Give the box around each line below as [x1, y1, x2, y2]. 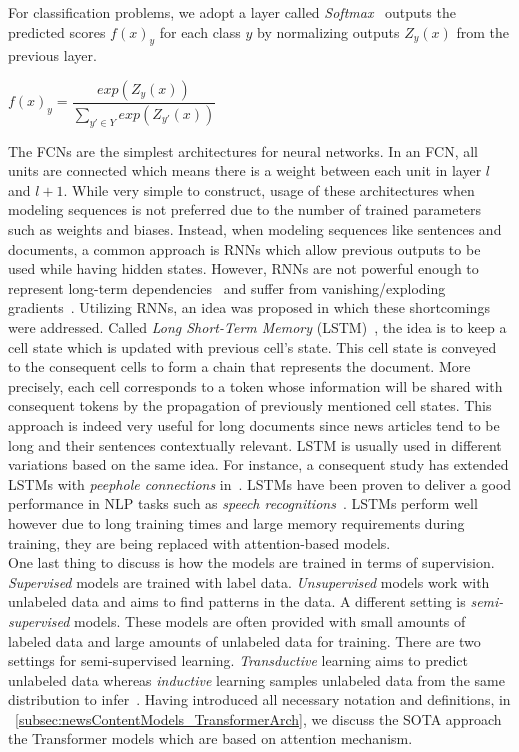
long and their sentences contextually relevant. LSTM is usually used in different [8, 434, 502, 455]
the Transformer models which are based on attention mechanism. [8, 728, 413, 749]
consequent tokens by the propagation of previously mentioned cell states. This [8, 395, 492, 416]
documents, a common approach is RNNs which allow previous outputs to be [8, 238, 481, 259]
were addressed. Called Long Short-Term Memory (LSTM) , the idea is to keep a [8, 317, 507, 337]
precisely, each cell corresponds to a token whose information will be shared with [8, 375, 503, 396]
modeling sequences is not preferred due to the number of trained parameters [8, 199, 482, 220]
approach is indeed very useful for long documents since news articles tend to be [8, 414, 500, 435]
